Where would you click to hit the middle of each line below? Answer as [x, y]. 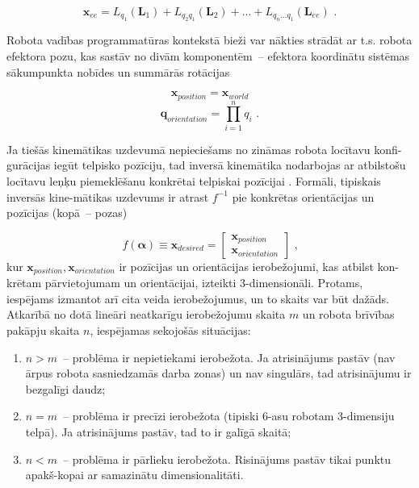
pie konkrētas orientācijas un [303, 196]
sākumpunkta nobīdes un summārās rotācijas [118, 71]
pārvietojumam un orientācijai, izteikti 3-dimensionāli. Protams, [204, 283]
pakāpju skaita [43, 330]
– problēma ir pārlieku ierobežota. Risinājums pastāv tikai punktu [227, 459]
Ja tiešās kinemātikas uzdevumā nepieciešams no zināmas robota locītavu [189, 149]
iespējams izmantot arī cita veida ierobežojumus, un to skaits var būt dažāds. [198, 298]
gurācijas [29, 165]
